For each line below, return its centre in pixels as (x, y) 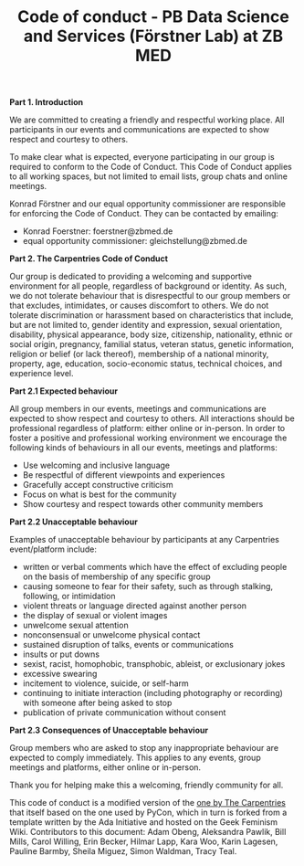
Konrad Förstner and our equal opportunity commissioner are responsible (147, 204)
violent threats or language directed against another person (135, 606)
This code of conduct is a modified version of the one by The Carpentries (147, 803)
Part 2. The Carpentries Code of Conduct (89, 259)
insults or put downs (61, 654)
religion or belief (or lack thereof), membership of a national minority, (139, 354)
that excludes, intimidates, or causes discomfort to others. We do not (139, 306)
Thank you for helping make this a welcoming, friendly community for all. (147, 785)
